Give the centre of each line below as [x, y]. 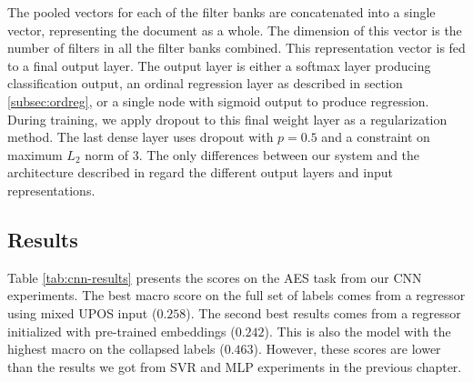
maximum [35, 154]
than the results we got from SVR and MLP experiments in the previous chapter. [235, 366]
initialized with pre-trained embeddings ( [121, 331]
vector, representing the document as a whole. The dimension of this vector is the [235, 30]
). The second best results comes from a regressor [323, 312]
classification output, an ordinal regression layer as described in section [205, 83]
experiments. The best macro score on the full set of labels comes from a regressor [236, 295]
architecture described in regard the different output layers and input [200, 172]
